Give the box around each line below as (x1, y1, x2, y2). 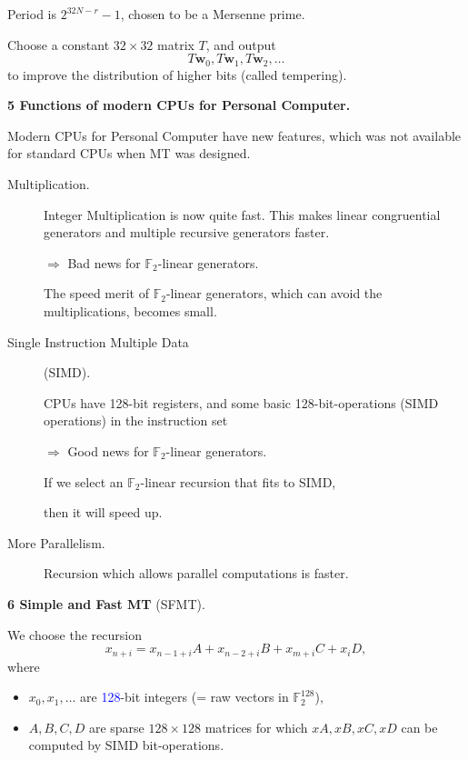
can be (401, 717, 438, 736)
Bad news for (67, 253, 141, 272)
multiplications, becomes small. (44, 301, 217, 320)
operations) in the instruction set (44, 411, 228, 430)
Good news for (67, 441, 149, 460)
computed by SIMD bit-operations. (28, 735, 224, 755)
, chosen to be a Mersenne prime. (120, 5, 305, 23)
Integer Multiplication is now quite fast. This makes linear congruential (44, 205, 441, 224)
